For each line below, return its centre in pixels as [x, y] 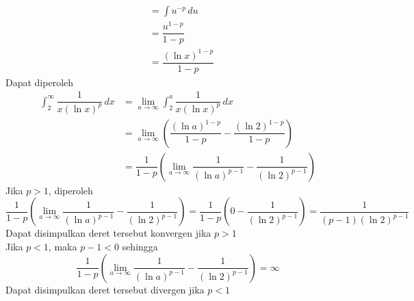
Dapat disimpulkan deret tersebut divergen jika [105, 289]
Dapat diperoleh [40, 82]
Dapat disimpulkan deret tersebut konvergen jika [108, 233]
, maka [63, 247]
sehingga [140, 247]
